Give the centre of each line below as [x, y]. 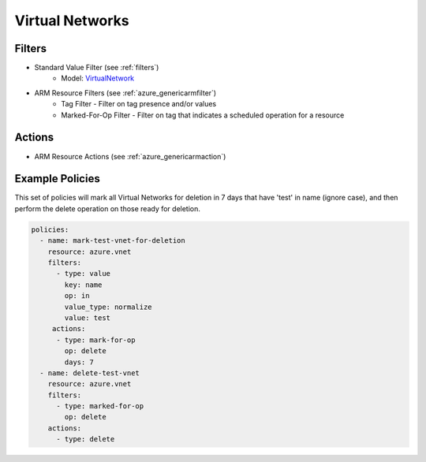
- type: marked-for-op [100, 406]
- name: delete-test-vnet [90, 373]
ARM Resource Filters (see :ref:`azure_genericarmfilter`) [125, 93]
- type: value [83, 274]
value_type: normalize [108, 307]
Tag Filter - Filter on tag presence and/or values [139, 104]
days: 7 [79, 362]
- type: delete [86, 439]
